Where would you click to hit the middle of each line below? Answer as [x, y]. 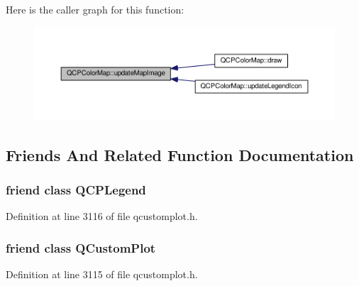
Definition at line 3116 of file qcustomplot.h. [102, 216]
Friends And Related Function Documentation [180, 154]
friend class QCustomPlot [81, 248]
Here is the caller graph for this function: [95, 9]
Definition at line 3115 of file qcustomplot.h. [102, 274]
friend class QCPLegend [76, 190]
